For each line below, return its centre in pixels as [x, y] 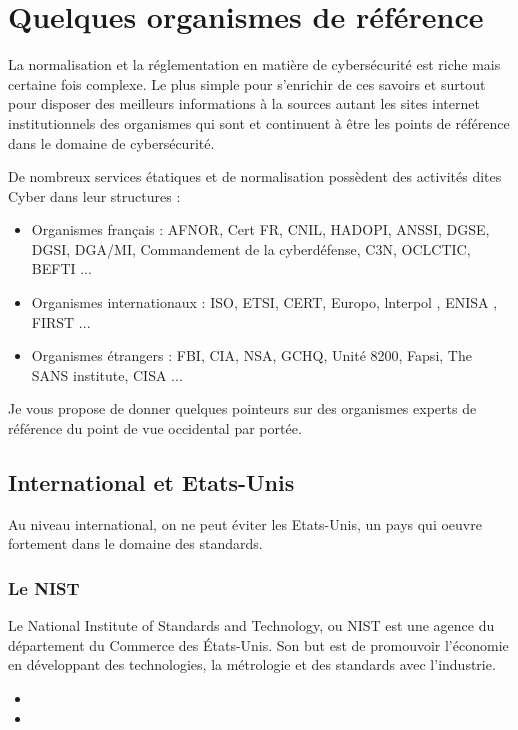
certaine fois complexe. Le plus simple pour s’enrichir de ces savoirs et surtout [247, 83]
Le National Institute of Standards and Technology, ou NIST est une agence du [251, 625]
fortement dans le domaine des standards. [135, 543]
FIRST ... [61, 321]
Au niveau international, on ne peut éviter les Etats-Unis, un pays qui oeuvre [245, 523]
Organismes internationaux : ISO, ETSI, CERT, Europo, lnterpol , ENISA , [264, 302]
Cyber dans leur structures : [94, 195]
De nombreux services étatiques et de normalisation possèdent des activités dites [255, 176]
